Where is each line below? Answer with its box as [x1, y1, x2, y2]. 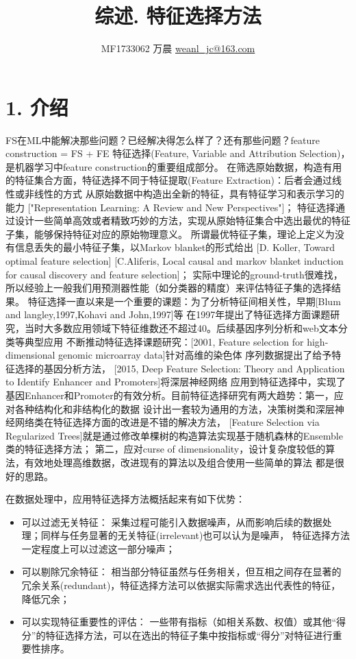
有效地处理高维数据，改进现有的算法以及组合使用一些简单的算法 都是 [24, 455, 335, 469]
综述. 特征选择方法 [94, 1, 262, 29]
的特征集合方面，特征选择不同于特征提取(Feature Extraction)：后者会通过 [5, 173, 332, 187]
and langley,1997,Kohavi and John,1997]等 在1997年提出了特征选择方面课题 [5, 307, 331, 322]
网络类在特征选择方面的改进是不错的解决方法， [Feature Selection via [14, 415, 320, 429]
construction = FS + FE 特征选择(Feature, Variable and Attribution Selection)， [5, 146, 351, 160]
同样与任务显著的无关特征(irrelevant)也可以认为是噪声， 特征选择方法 [40, 528, 350, 542]
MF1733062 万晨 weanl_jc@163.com [101, 41, 255, 56]
